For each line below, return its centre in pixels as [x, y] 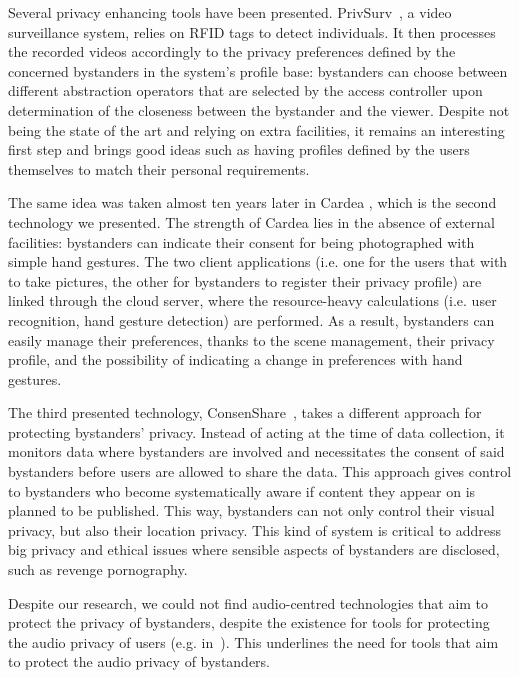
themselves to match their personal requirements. [159, 168]
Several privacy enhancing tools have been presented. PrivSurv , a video [230, 12]
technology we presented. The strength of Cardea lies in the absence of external [251, 221]
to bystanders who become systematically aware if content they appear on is [242, 490]
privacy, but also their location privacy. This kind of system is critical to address [255, 529]
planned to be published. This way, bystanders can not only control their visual [251, 510]
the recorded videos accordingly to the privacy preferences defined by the [232, 51]
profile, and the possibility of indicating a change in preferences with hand [235, 359]
